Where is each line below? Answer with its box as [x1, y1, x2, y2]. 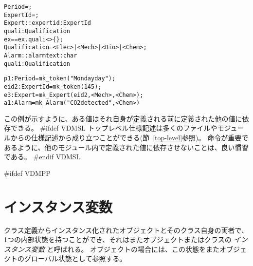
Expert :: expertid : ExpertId [4, 19, 91, 27]
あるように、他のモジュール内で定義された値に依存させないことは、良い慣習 [4, 142, 249, 152]
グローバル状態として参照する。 [24, 253, 126, 264]
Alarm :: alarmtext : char [4, 52, 77, 59]
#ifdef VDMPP [4, 168, 51, 178]
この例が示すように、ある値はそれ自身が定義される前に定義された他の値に [4, 113, 242, 123]
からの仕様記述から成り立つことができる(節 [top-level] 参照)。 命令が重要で [10, 133, 249, 143]
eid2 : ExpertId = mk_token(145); [4, 83, 102, 90]
